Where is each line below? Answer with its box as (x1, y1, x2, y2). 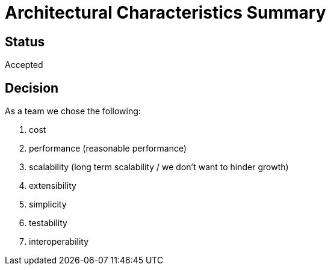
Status (5, 34, 45, 49)
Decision (5, 80, 59, 96)
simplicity (29, 199, 67, 210)
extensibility (29, 180, 76, 191)
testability (29, 218, 67, 229)
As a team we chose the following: (5, 106, 141, 117)
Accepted (5, 60, 43, 70)
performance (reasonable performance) (29, 143, 187, 154)
